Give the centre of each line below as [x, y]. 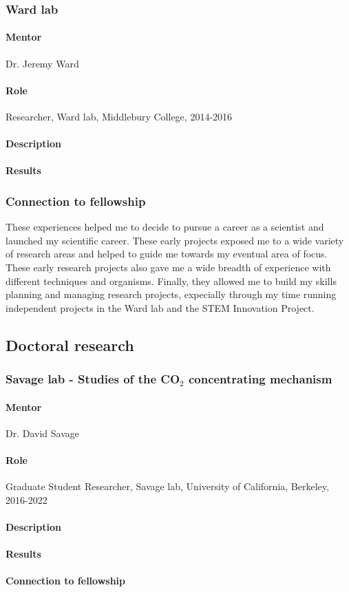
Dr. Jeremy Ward [42, 63]
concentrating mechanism [260, 379]
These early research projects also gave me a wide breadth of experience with [168, 267]
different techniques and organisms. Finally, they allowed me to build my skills [171, 281]
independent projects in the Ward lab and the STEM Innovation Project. [160, 307]
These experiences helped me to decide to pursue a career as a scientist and [165, 227]
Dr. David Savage [42, 433]
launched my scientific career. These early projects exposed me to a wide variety [175, 240]
